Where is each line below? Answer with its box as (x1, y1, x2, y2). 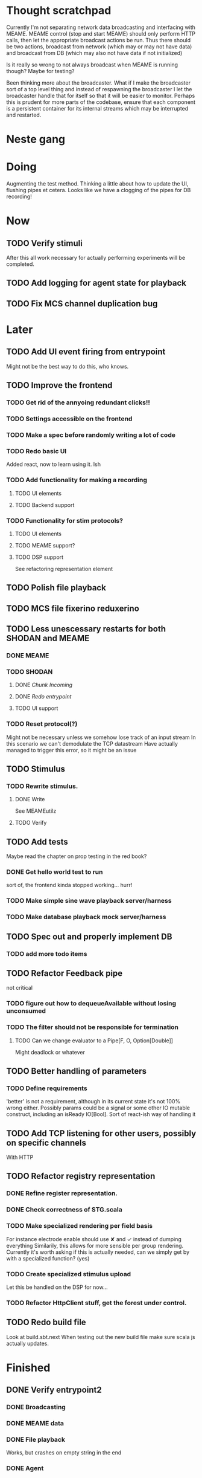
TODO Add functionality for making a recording (6, 476, 148, 484)
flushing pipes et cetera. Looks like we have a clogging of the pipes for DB (6, 187, 191, 194)
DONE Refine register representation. (6, 1189, 118, 1198)
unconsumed (6, 1007, 46, 1015)
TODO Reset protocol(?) (6, 720, 78, 728)
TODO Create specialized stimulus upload (6, 1270, 131, 1278)
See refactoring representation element (14, 565, 113, 572)
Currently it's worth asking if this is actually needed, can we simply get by (6, 1248, 190, 1256)
